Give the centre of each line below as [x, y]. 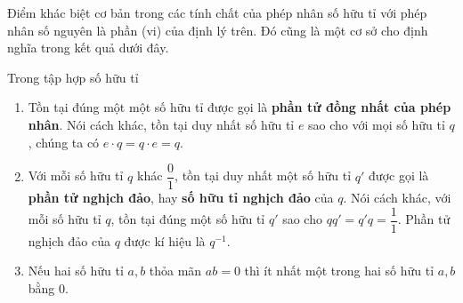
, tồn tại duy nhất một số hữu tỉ [263, 175]
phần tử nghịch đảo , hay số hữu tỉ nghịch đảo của [181, 198]
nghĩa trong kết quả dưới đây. [88, 48]
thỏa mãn [175, 271]
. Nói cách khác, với [397, 198]
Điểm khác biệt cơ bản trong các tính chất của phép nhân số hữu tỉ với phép [217, 12]
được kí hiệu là [165, 240]
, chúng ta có [64, 142]
